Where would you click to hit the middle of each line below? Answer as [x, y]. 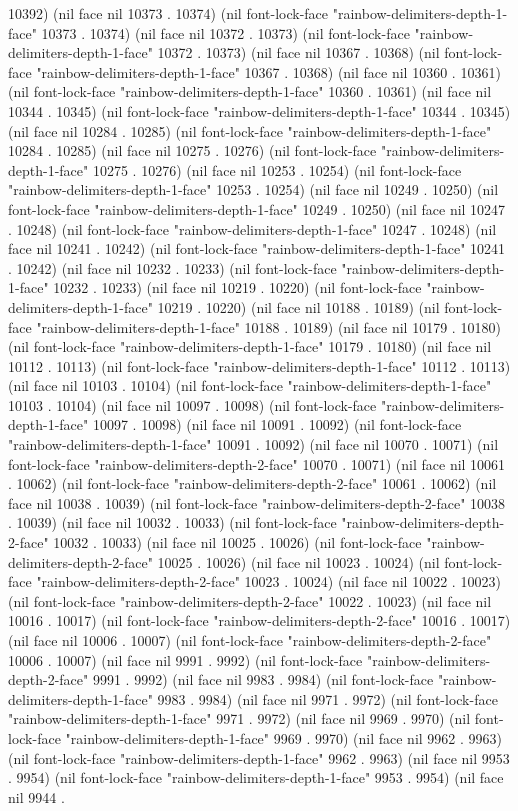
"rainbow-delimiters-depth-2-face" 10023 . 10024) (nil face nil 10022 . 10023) [268, 581]
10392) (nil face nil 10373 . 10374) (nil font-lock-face [168, 13]
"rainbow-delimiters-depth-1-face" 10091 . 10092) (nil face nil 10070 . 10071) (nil [253, 444]
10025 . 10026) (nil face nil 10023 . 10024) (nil [298, 561]
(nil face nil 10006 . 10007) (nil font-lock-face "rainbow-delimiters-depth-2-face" [250, 640]
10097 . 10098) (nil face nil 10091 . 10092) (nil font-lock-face [277, 424]
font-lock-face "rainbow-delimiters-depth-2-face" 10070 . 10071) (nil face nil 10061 [257, 463]
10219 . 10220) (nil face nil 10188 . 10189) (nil [298, 306]
